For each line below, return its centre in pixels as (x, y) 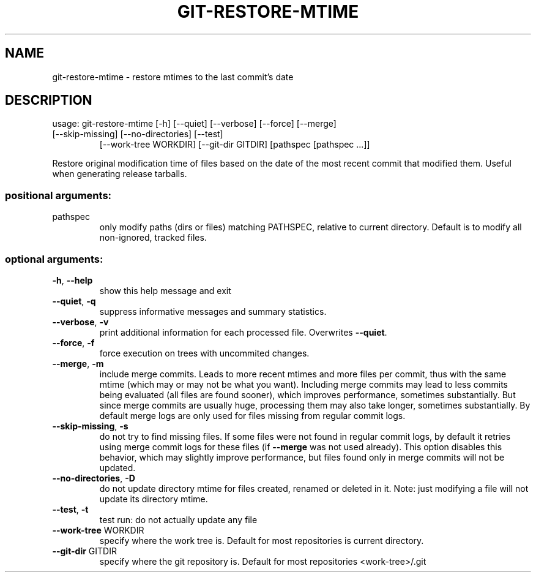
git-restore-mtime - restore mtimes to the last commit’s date (173, 77)
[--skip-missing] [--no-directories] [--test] (138, 134)
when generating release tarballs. (120, 174)
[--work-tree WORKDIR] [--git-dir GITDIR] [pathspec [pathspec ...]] (235, 145)
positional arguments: (58, 195)
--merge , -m (78, 363)
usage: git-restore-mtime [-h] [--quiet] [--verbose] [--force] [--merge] (194, 124)
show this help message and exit (165, 290)
